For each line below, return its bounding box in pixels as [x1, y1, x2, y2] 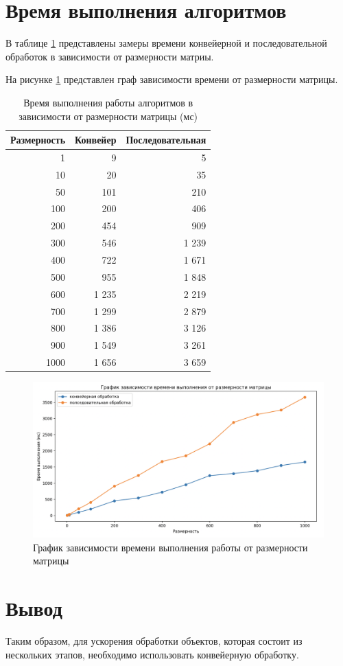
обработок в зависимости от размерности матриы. [5, 49, 214, 63]
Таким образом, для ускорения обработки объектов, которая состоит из [5, 633, 303, 647]
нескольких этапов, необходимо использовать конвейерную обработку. [5, 647, 299, 661]
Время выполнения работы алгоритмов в [23, 95, 193, 109]
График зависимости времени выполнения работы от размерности [33, 540, 308, 554]
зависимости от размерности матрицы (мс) [19, 108, 198, 123]
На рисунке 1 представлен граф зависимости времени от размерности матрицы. [5, 72, 338, 87]
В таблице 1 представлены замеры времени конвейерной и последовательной [5, 36, 327, 50]
